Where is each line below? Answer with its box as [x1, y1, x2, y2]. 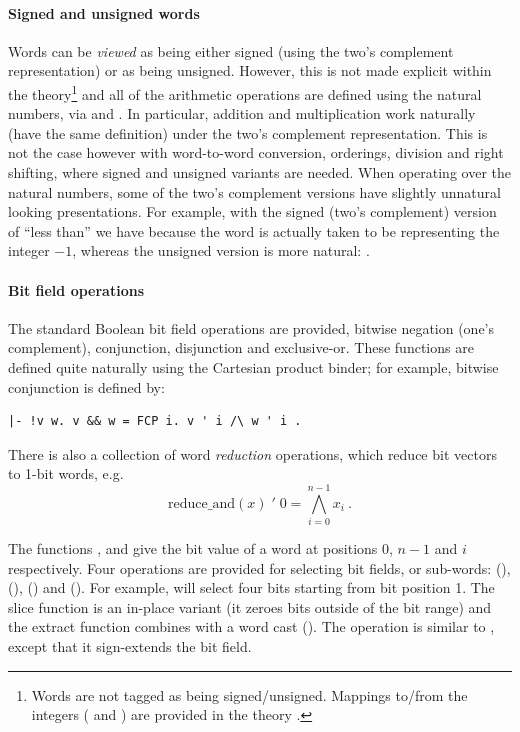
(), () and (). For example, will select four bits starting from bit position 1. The [8, 577, 495, 598]
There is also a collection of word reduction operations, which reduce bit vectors [8, 443, 497, 464]
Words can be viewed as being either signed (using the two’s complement [8, 40, 454, 61]
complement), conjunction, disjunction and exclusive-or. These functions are [8, 337, 474, 358]
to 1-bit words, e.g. [8, 463, 124, 484]
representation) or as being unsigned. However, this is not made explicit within [8, 60, 492, 81]
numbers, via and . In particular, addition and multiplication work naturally [8, 103, 476, 124]
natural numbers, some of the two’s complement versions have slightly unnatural [8, 181, 501, 202]
